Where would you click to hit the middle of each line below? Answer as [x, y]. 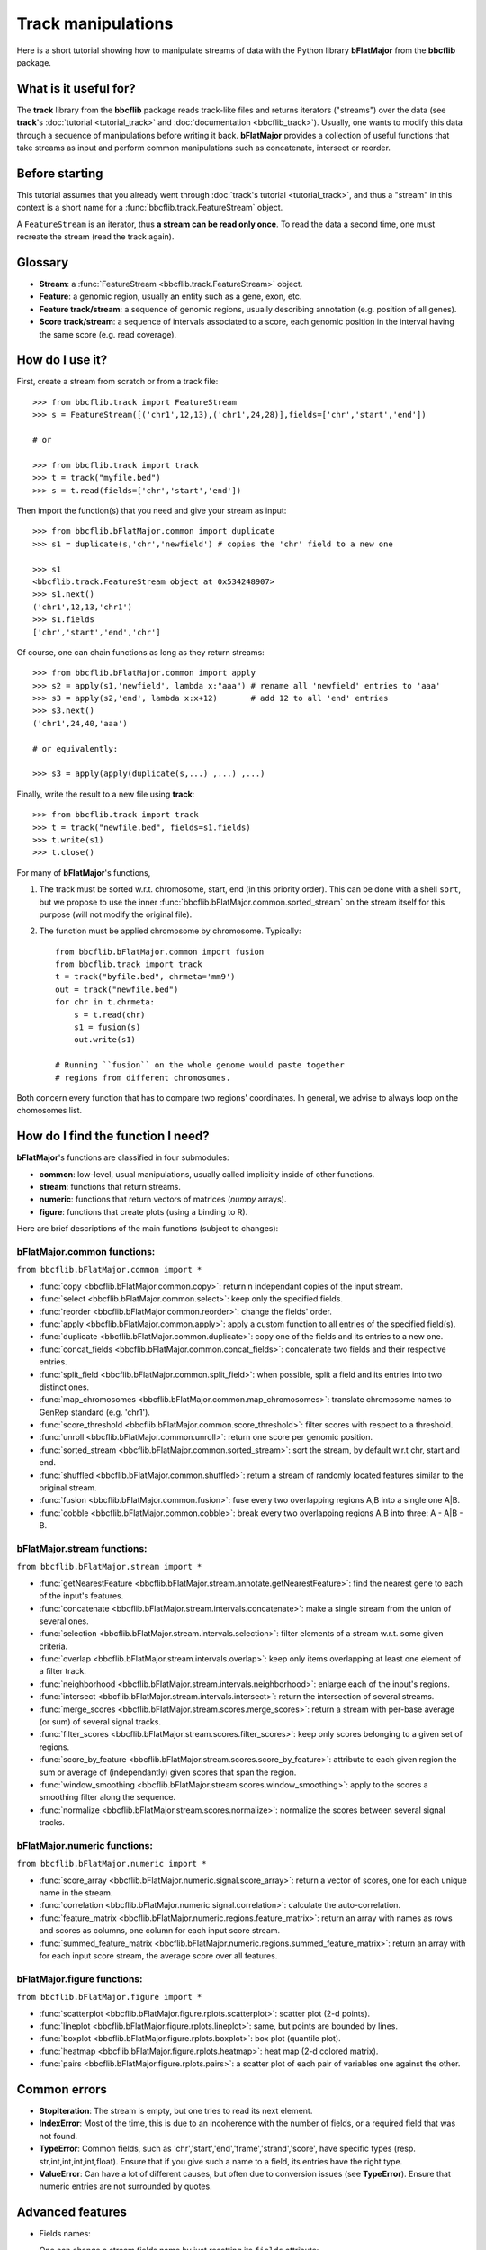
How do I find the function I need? [113, 1136]
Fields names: [65, 2234]
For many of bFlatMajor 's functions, [84, 872]
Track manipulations [95, 23]
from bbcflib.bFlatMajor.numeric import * [112, 1864]
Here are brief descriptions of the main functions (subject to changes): [148, 1228]
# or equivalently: [76, 748]
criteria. [54, 1646]
